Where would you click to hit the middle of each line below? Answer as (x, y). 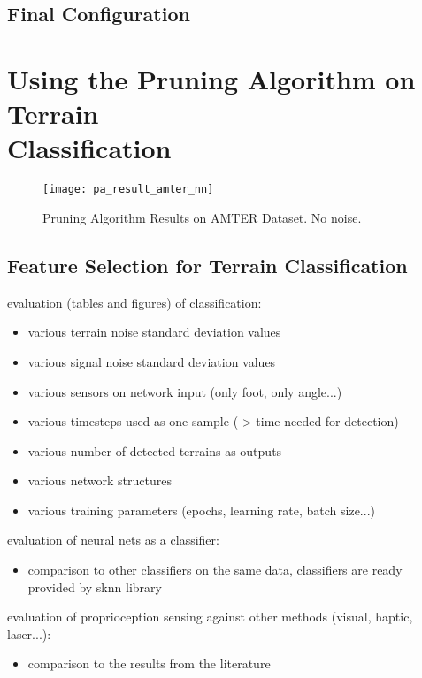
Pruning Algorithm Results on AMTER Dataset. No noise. (202, 217)
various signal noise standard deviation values (152, 361)
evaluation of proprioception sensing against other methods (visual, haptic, (210, 617)
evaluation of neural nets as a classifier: (113, 540)
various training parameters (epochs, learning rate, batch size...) (201, 510)
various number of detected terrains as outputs (155, 450)
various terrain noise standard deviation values (154, 332)
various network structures (100, 480)
